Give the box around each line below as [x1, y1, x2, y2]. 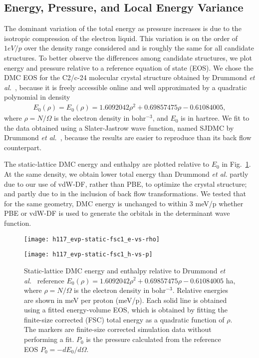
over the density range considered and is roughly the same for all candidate [24, 43, 254, 53]
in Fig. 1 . [222, 159, 251, 169]
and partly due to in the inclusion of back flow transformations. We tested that [4, 188, 247, 199]
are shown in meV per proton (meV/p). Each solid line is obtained [24, 294, 227, 305]
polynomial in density [4, 92, 70, 102]
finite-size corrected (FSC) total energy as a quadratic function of [24, 314, 225, 324]
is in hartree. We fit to [181, 113, 250, 123]
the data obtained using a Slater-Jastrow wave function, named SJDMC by [4, 122, 234, 133]
